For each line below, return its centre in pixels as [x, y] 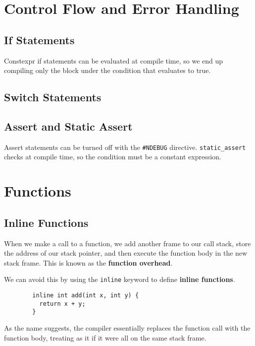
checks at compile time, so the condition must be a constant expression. [113, 157]
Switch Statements [53, 97]
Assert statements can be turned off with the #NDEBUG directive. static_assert [125, 147]
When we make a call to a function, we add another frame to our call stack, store [127, 243]
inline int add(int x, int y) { [86, 296]
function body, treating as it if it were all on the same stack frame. [105, 337]
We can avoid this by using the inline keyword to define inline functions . [120, 279]
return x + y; [62, 304]
